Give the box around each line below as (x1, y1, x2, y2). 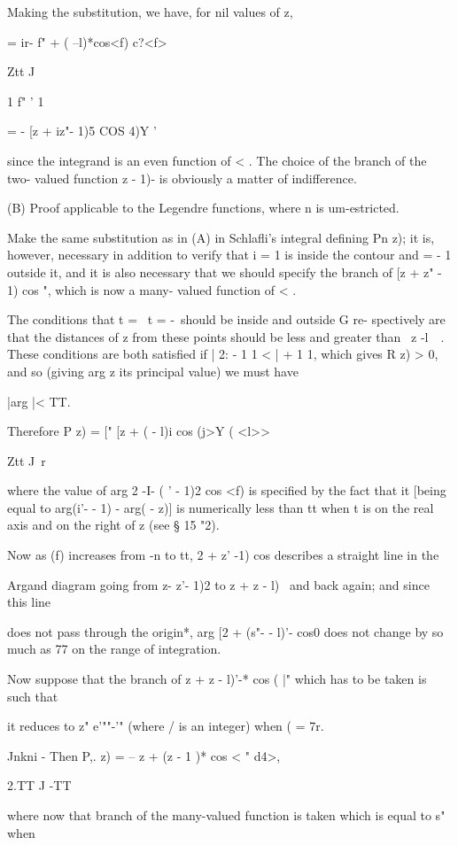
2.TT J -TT (7, 776, 72, 795)
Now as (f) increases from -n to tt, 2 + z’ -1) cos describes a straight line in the (7, 546, 439, 564)
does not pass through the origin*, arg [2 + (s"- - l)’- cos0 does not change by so (7, 622, 444, 640)
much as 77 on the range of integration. (7, 640, 221, 658)
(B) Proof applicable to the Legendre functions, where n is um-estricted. (7, 198, 400, 217)
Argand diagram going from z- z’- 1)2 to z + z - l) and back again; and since (7, 575, 430, 593)
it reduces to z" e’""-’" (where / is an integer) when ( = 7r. (7, 717, 324, 735)
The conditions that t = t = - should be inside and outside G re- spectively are (7, 310, 446, 329)
